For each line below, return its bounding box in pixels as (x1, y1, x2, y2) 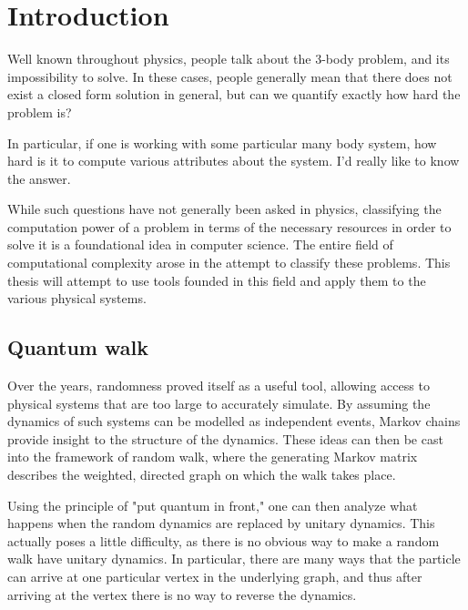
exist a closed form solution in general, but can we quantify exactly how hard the (7, 85, 461, 104)
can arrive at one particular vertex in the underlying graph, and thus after (7, 566, 422, 585)
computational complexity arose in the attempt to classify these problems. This (7, 253, 451, 272)
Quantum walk (7, 333, 148, 361)
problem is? (7, 102, 72, 121)
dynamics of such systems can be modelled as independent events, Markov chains (7, 412, 461, 431)
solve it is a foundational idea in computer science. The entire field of (7, 235, 393, 254)
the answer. (7, 168, 71, 188)
